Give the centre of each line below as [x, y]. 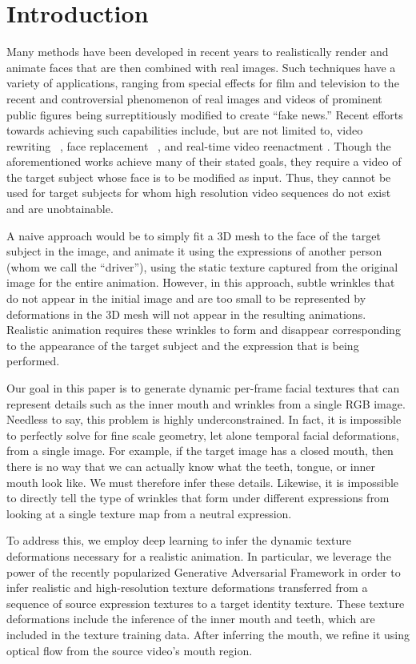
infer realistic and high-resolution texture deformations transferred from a [187, 588]
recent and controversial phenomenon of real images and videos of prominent [194, 98]
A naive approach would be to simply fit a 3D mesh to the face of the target [194, 235]
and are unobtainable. [60, 209]
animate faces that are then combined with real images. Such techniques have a [201, 67]
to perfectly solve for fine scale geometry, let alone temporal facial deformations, [203, 435]
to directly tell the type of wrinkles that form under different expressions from [198, 498]
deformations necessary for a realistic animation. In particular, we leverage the [199, 555]
